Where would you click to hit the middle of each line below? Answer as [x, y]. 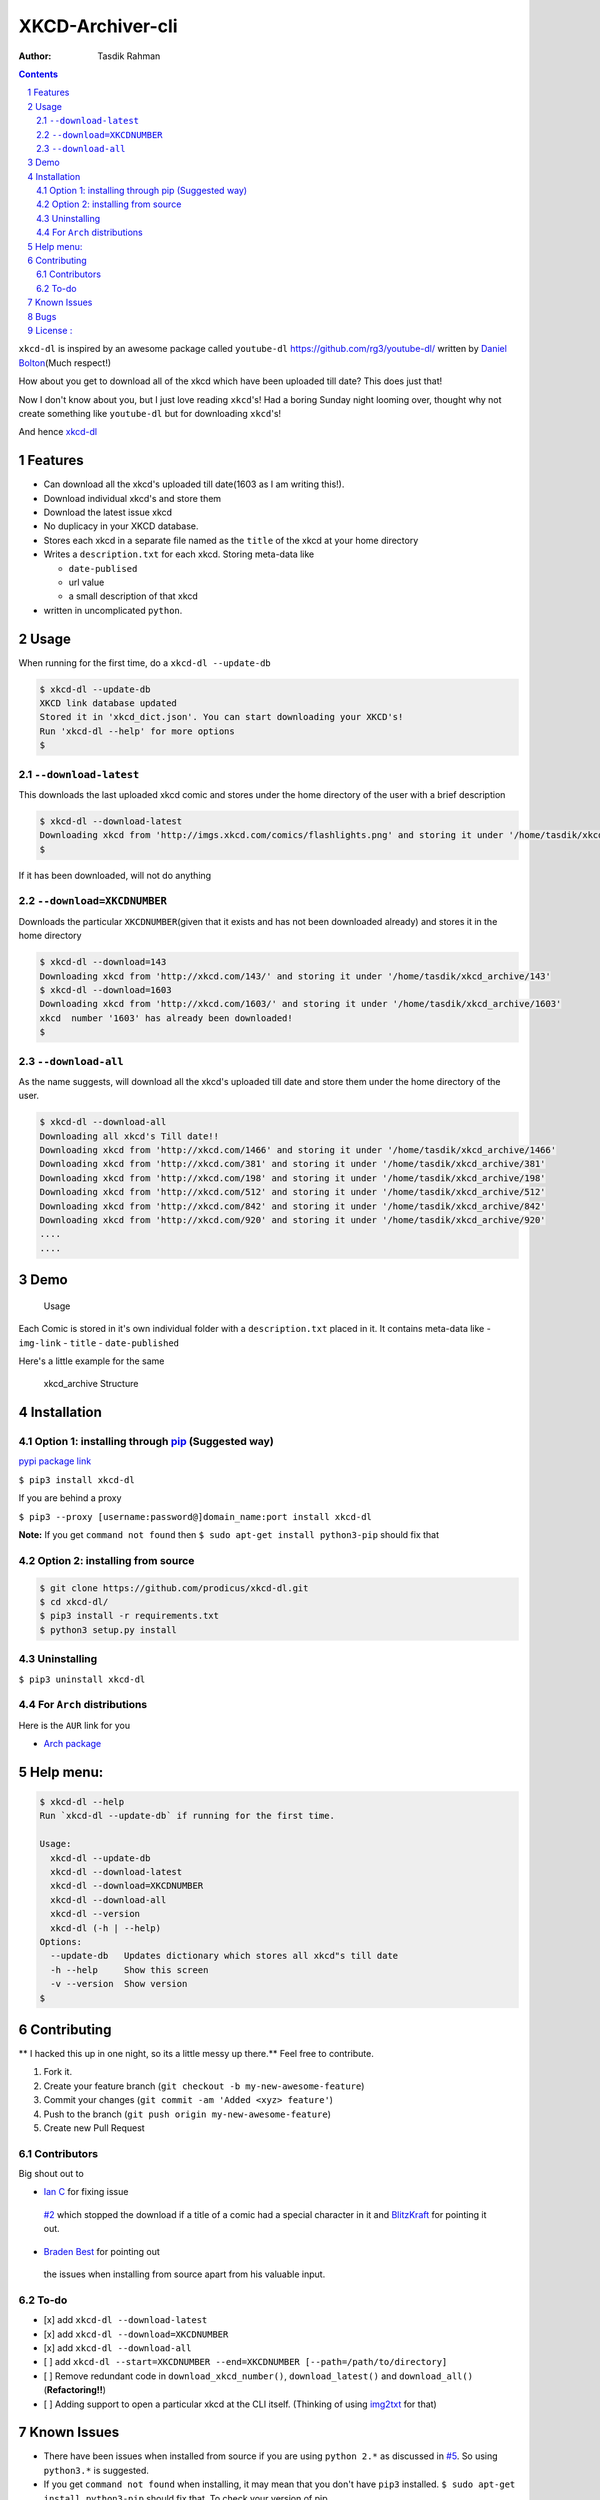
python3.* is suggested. [96, 2470]
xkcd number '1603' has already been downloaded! [166, 1018]
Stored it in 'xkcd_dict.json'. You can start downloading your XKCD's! [221, 717]
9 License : [50, 330]
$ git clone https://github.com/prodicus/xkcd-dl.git [174, 1588]
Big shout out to [51, 2174]
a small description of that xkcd [133, 596]
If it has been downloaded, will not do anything [115, 875]
